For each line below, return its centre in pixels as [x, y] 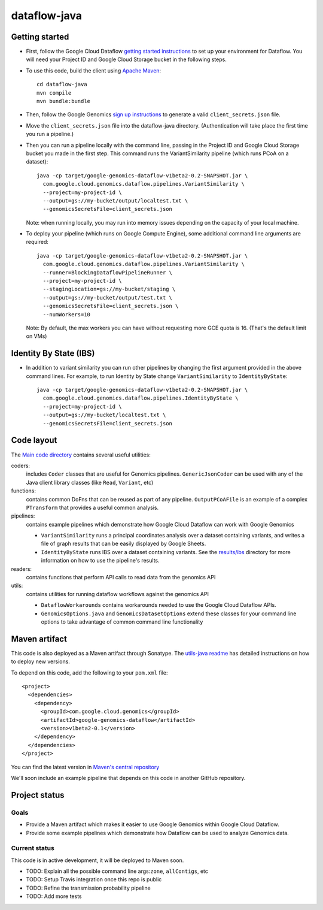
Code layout [34, 440]
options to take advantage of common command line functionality [122, 622]
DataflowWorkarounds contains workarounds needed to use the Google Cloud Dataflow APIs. [159, 605]
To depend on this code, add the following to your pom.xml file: [89, 672]
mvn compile [54, 93]
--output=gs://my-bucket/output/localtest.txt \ [115, 200]
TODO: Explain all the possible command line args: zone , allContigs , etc [117, 871]
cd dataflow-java [62, 84]
